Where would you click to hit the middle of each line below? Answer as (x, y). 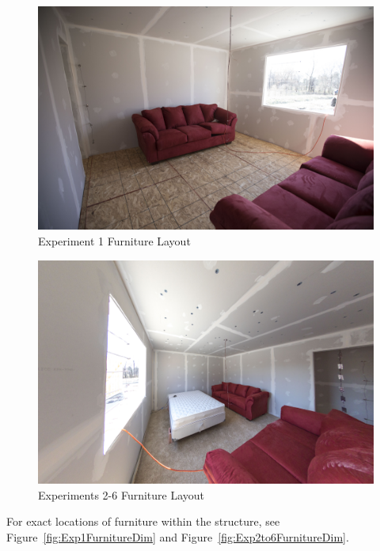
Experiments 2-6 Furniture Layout (122, 494)
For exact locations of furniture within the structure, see (143, 521)
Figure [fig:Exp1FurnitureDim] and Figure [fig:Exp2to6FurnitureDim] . (178, 536)
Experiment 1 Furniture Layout (114, 240)
